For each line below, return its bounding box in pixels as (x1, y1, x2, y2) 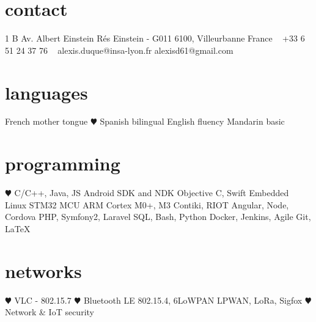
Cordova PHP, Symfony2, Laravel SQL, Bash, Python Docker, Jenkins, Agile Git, (5, 210, 311, 223)
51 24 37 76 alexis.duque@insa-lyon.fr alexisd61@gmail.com (5, 43, 233, 56)
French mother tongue (5, 115, 88, 128)
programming (5, 151, 120, 176)
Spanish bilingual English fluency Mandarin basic (100, 115, 285, 128)
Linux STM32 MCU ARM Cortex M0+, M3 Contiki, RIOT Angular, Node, (5, 198, 289, 211)
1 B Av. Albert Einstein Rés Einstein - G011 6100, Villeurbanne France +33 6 (5, 32, 305, 45)
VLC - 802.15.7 (14, 293, 72, 306)
